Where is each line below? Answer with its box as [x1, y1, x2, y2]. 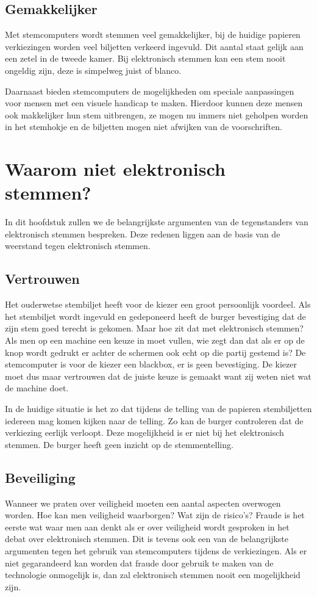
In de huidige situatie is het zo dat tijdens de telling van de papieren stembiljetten [5, 402, 312, 414]
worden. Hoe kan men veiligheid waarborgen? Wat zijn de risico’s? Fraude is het [5, 508, 305, 521]
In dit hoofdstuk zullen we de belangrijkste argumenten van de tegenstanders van [5, 215, 308, 228]
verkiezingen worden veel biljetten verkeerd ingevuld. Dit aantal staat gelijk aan [5, 40, 304, 52]
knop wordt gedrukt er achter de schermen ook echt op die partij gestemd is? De [5, 346, 306, 358]
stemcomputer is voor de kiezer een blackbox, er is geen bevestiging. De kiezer [5, 358, 297, 371]
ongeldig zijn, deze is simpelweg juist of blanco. [5, 63, 182, 76]
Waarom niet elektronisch [5, 156, 226, 181]
